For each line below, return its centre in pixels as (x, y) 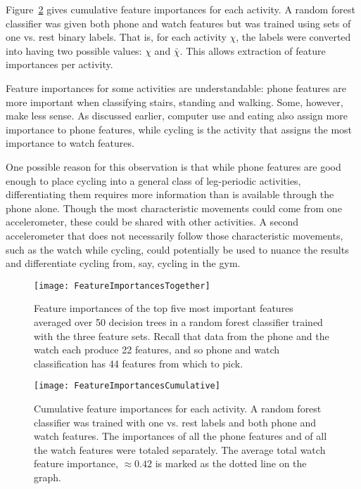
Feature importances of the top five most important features (164, 308)
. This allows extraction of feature (253, 50)
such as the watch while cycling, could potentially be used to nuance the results (177, 249)
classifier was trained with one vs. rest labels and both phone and (175, 422)
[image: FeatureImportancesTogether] (122, 286)
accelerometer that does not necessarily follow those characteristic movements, (175, 235)
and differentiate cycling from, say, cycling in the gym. (123, 263)
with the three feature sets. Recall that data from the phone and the (182, 335)
